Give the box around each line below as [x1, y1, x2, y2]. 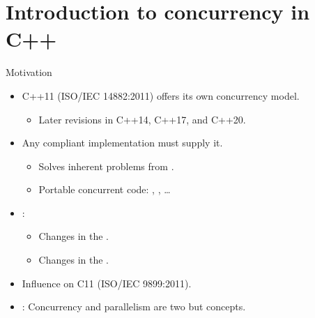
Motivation [6, 65, 52, 79]
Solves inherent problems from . [38, 158, 174, 173]
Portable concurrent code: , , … [38, 182, 171, 197]
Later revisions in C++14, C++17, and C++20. [38, 112, 246, 126]
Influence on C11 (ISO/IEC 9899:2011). [22, 275, 192, 290]
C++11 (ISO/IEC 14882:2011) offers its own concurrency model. [22, 88, 300, 103]
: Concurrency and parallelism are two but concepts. [22, 299, 246, 314]
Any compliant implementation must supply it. [22, 135, 223, 150]
